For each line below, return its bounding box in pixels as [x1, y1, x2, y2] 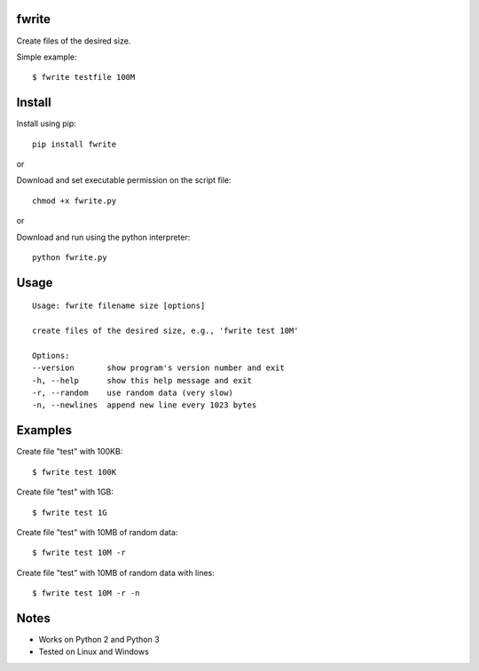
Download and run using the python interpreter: [16, 232, 191, 242]
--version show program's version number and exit [32, 363, 286, 373]
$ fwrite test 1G [32, 507, 107, 517]
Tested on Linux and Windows [38, 646, 150, 657]
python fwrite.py [32, 252, 107, 262]
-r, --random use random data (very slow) [32, 388, 234, 399]
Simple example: [16, 51, 77, 62]
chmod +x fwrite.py [32, 195, 117, 206]
